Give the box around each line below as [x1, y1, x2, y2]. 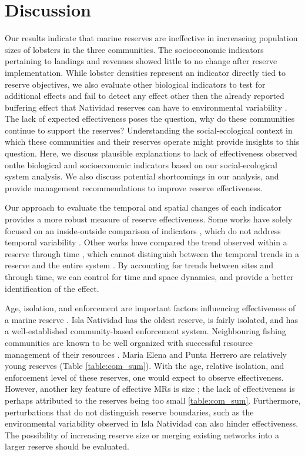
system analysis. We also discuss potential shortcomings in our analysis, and [5, 170, 279, 182]
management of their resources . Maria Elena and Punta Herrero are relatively [5, 348, 287, 360]
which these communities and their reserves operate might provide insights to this [5, 135, 300, 148]
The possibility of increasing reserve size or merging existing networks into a [5, 428, 280, 441]
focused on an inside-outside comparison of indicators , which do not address [5, 224, 281, 237]
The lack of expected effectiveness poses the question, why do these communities [5, 112, 295, 125]
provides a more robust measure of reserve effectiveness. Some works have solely [5, 213, 293, 225]
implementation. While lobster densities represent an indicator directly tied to [5, 66, 286, 78]
